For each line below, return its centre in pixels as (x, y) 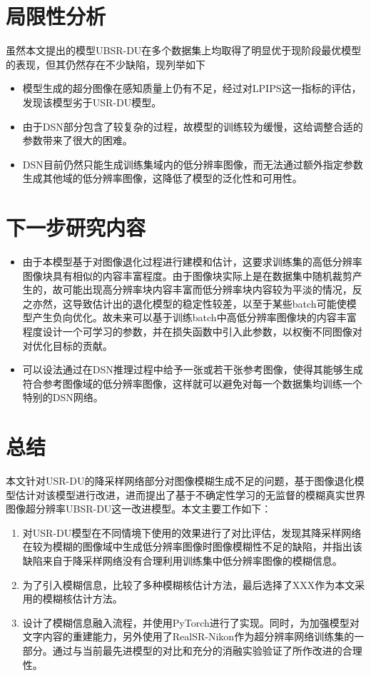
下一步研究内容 (76, 227)
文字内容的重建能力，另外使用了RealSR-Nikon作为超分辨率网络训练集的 (188, 636)
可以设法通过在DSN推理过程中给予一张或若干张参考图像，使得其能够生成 (193, 369)
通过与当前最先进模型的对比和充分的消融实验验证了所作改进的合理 (207, 650)
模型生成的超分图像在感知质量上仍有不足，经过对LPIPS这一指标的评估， (192, 88)
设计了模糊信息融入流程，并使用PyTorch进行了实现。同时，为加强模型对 (191, 622)
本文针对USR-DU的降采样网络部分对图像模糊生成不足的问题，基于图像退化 (180, 481)
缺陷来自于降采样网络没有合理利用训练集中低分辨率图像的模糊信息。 (182, 561)
